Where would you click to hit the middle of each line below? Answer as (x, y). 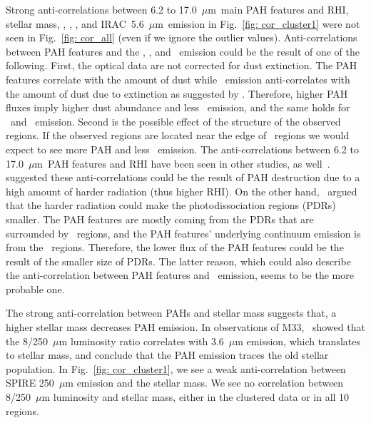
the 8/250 (27, 341)
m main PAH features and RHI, (278, 9)
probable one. (35, 289)
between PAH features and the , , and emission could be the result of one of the (183, 51)
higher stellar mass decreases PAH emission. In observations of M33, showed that (185, 327)
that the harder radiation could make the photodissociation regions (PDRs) (171, 205)
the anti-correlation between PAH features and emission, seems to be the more (180, 275)
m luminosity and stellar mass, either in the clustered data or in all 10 (195, 397)
